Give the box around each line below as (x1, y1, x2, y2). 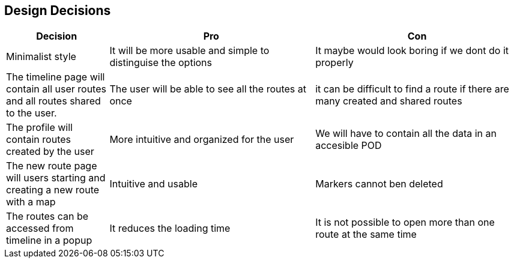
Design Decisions (4, 3, 111, 18)
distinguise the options (109, 56, 213, 69)
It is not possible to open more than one (315, 216, 495, 229)
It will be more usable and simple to (109, 44, 270, 57)
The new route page (6, 160, 97, 172)
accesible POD (315, 139, 382, 152)
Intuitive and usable (109, 178, 198, 190)
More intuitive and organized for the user (109, 133, 294, 146)
